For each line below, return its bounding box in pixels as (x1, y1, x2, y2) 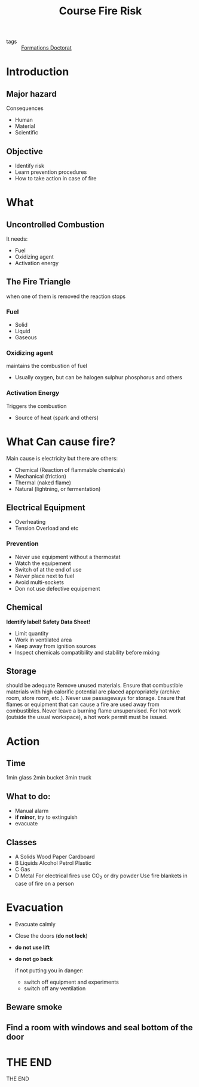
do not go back (14, 955, 53, 962)
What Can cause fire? (6, 435, 116, 449)
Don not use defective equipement (14, 585, 100, 592)
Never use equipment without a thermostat (14, 553, 121, 560)
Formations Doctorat (21, 44, 72, 51)
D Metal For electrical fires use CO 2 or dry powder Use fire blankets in (14, 872, 188, 880)
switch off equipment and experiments (23, 978, 120, 985)
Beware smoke (6, 1002, 63, 1012)
